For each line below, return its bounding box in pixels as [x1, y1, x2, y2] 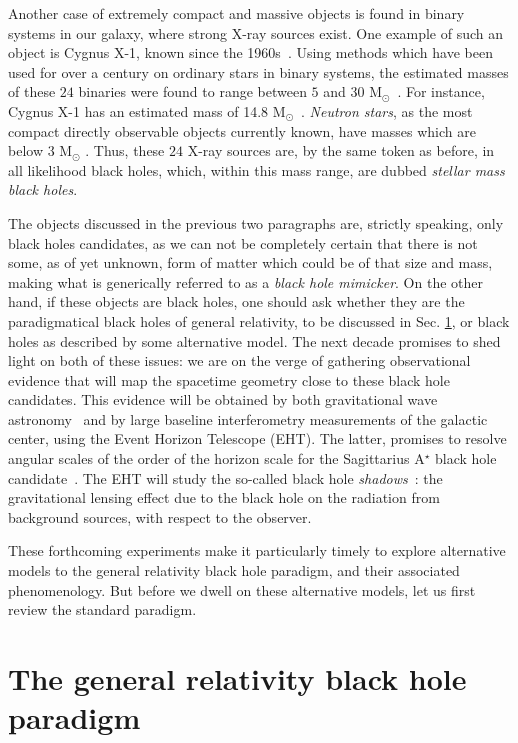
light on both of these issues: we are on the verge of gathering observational [8, 350, 471, 371]
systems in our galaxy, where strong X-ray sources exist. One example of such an [8, 22, 504, 43]
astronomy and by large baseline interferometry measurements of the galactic [8, 408, 488, 429]
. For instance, [397, 81, 485, 102]
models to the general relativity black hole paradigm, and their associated [8, 560, 460, 581]
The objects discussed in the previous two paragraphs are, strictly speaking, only [8, 212, 504, 233]
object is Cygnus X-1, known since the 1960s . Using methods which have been [8, 42, 493, 63]
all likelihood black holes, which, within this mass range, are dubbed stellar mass [8, 159, 505, 180]
